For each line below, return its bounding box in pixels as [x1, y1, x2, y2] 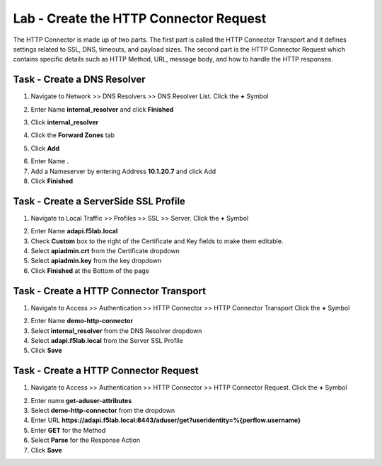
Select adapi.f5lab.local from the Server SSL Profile [30, 336, 183, 344]
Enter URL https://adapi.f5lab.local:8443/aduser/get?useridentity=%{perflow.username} [30, 416, 301, 424]
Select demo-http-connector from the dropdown [30, 406, 175, 414]
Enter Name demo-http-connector [30, 317, 134, 325]
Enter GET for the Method [30, 426, 106, 434]
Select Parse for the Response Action [30, 436, 141, 445]
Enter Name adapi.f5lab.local [30, 227, 118, 235]
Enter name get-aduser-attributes [30, 396, 132, 404]
